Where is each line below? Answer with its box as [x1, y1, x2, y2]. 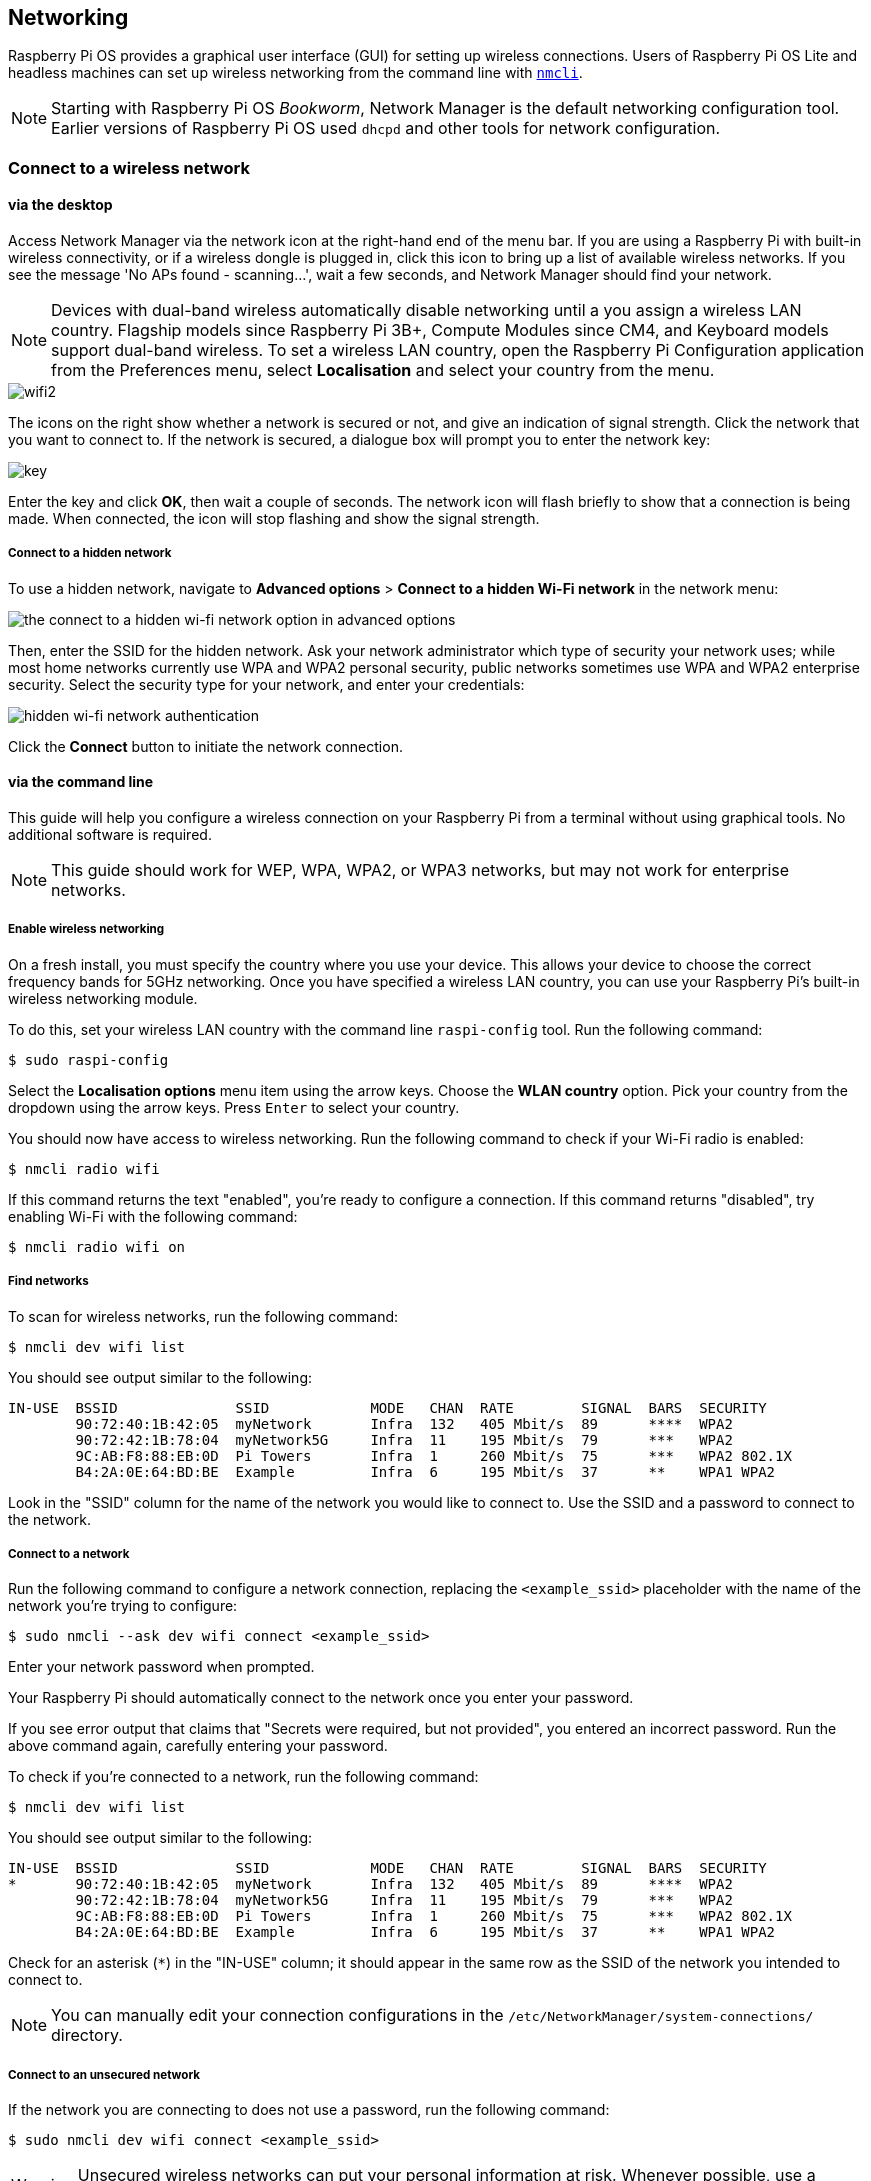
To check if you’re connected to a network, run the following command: [8, 1768, 479, 1786]
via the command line [8, 773, 154, 791]
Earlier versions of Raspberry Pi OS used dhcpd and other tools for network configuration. [51, 118, 721, 139]
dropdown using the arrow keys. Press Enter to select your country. [8, 1098, 460, 1116]
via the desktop [8, 196, 113, 214]
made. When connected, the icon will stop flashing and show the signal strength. [8, 510, 540, 528]
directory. [51, 2025, 123, 2046]
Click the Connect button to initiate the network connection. [8, 737, 403, 755]
